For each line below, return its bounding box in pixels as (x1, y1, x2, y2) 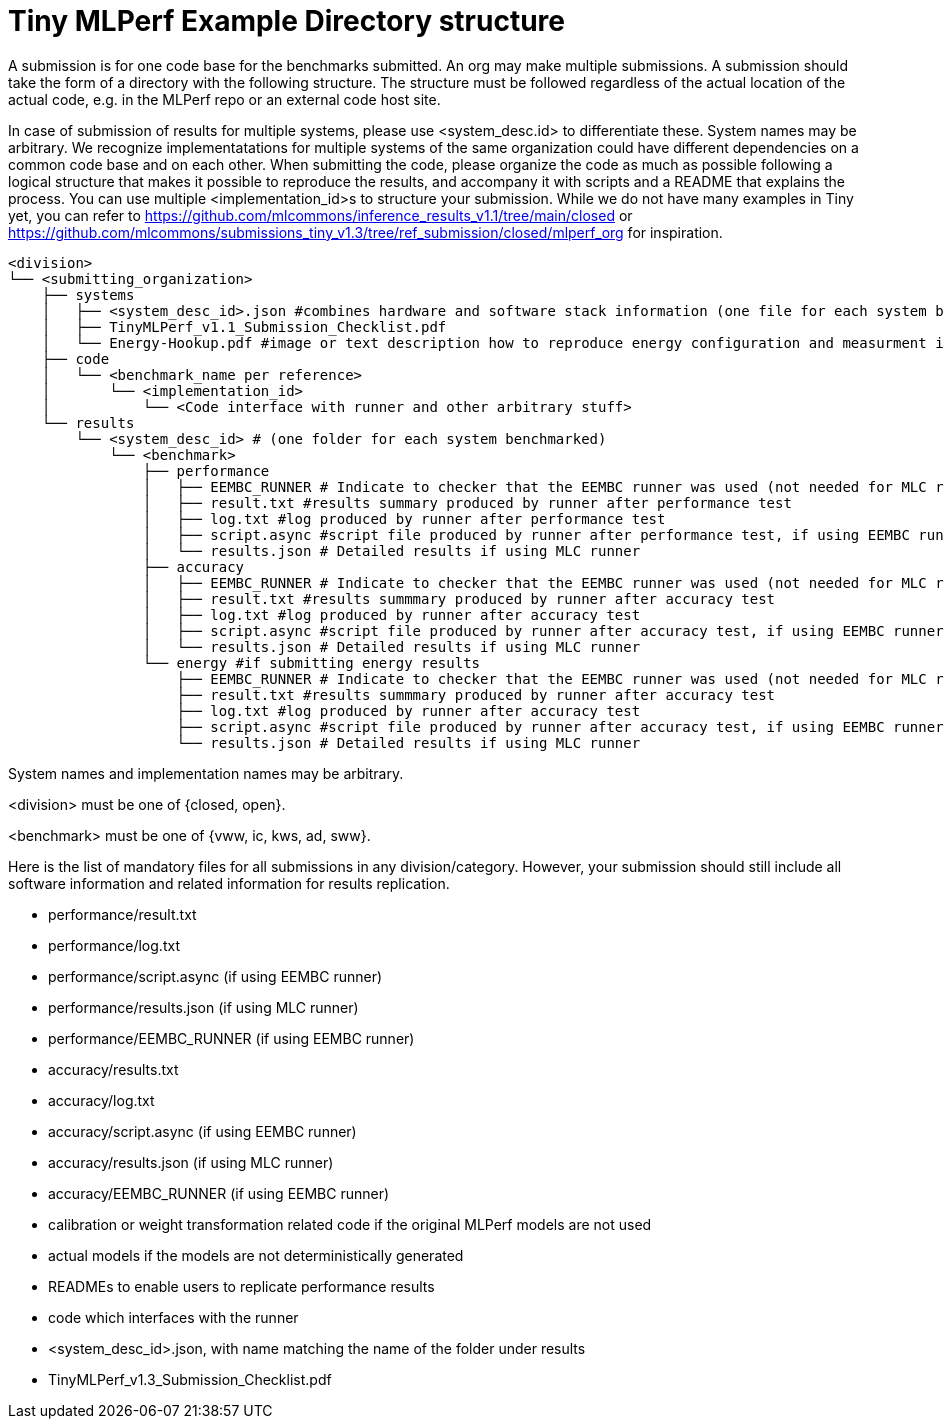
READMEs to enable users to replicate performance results (48, 1277, 435, 1295)
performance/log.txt (48, 936, 180, 954)
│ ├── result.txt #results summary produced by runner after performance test (142, 494, 792, 511)
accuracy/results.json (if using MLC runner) (48, 1153, 334, 1171)
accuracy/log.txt (48, 1091, 155, 1109)
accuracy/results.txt (48, 1060, 179, 1078)
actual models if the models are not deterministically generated (48, 1246, 464, 1264)
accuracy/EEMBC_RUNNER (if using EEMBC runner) (48, 1184, 390, 1202)
